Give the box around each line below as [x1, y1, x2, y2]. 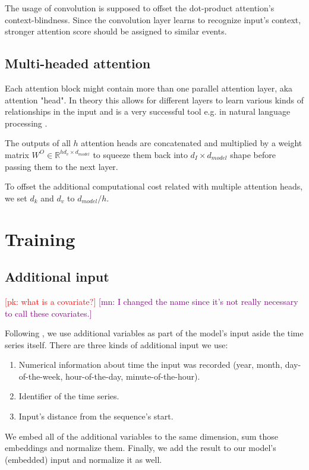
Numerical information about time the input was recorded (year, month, [18, 358, 283, 371]
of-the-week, [18, 370, 63, 382]
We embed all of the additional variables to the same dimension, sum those [5, 430, 279, 442]
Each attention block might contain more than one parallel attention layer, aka [5, 81, 293, 94]
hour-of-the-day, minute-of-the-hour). [65, 370, 200, 382]
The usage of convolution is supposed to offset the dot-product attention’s [5, 2, 275, 14]
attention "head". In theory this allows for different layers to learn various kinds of [5, 93, 304, 106]
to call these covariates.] [5, 307, 92, 319]
